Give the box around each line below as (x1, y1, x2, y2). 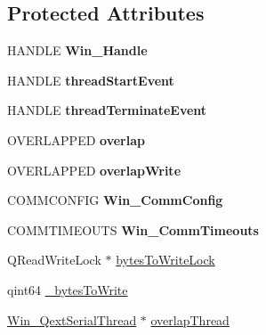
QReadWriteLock (7, 250, 101, 269)
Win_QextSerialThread (7, 310, 137, 329)
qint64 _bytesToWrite (7, 280, 128, 298)
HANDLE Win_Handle (7, 41, 148, 60)
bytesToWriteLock (116, 250, 215, 269)
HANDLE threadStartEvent (7, 70, 174, 89)
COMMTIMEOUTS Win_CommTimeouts (7, 220, 259, 239)
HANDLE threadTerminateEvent (7, 101, 207, 119)
